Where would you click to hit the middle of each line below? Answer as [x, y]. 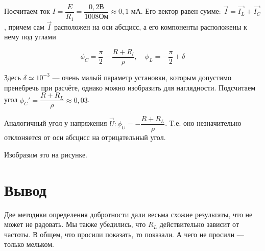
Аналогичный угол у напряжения [56, 123]
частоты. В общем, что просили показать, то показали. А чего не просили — [124, 234]
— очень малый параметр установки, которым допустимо [142, 77]
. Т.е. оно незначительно [203, 123]
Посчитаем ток [27, 11]
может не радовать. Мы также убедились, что [75, 224]
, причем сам [24, 26]
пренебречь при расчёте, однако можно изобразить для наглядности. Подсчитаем [130, 87]
